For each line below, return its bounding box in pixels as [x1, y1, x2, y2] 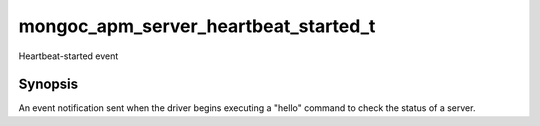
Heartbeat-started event [18, 50, 119, 62]
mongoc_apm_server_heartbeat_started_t [18, 15, 376, 37]
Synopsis [18, 76, 79, 93]
